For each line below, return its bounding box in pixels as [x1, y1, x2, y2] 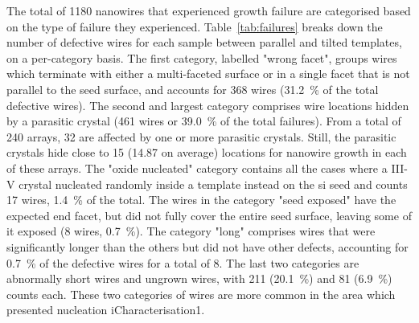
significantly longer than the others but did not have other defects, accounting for [6, 238, 409, 255]
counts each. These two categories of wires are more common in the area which [6, 285, 396, 302]
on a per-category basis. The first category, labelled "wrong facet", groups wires [6, 49, 397, 66]
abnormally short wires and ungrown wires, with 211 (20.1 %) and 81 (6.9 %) [6, 270, 392, 287]
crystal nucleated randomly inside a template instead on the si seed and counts [18, 175, 408, 192]
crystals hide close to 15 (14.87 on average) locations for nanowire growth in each [6, 144, 407, 161]
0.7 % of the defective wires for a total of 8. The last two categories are [6, 254, 359, 271]
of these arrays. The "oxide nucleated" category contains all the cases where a [6, 159, 388, 176]
